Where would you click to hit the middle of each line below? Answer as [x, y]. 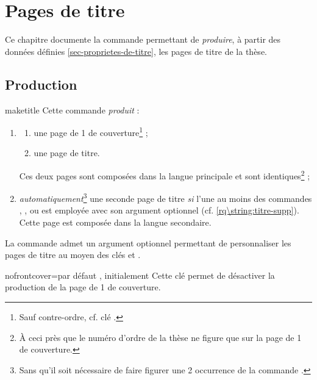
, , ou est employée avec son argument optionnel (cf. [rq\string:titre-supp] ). [159, 210]
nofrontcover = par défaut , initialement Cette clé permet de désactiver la [140, 275]
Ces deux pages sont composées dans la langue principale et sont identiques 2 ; [165, 174]
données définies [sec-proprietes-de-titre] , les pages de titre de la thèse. [136, 51]
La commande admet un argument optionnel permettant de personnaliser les [148, 242]
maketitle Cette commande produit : [72, 109]
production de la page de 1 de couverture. [83, 287]
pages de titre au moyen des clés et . [73, 255]
